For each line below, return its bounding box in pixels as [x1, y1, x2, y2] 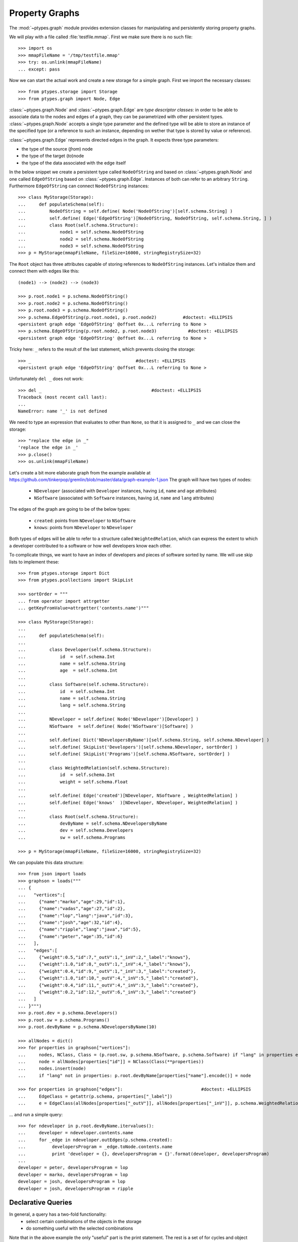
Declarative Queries [9, 1198, 72, 1207]
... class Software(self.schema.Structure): [18, 682, 149, 688]
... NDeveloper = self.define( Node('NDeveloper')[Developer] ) [18, 716, 199, 722]
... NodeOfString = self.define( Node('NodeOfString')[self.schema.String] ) [18, 209, 233, 214]
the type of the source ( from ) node [21, 146, 93, 152]
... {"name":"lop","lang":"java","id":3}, [18, 913, 134, 919]
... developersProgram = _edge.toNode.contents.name [18, 1144, 173, 1150]
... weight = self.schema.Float [18, 779, 129, 784]
